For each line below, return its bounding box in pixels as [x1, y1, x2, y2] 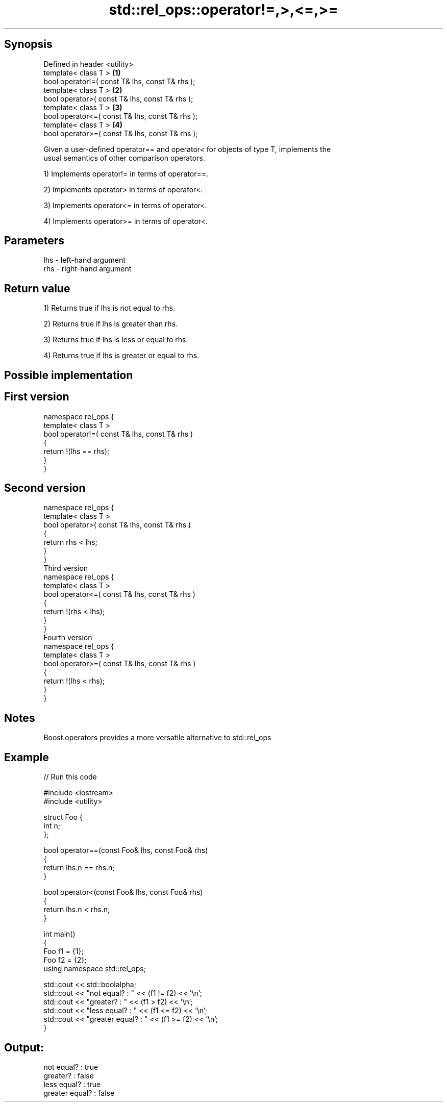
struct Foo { [43, 813, 83, 822]
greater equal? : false [43, 1088, 115, 1097]
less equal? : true [43, 1079, 101, 1089]
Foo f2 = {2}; [43, 956, 87, 965]
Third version [43, 564, 88, 573]
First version [4, 390, 69, 404]
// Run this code [43, 772, 97, 782]
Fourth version [43, 633, 92, 642]
